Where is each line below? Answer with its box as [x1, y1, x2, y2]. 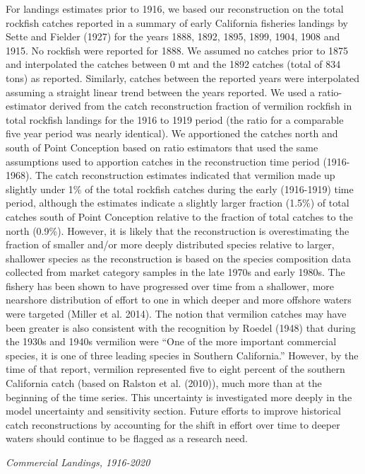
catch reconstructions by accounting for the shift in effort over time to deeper [6, 417, 340, 432]
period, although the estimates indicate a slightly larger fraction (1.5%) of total [6, 195, 349, 210]
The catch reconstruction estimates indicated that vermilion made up [35, 168, 335, 183]
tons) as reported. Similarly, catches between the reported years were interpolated [6, 70, 360, 85]
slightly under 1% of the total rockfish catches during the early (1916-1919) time [6, 181, 354, 196]
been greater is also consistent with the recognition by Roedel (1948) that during [6, 320, 356, 335]
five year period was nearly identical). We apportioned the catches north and [6, 126, 338, 141]
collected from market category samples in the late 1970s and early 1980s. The [6, 265, 345, 279]
